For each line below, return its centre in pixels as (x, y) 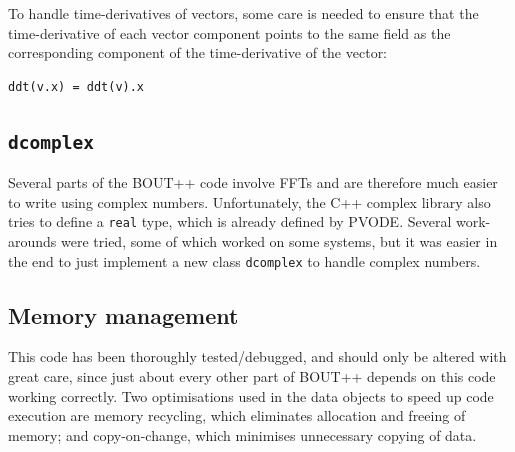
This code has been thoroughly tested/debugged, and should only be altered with (257, 356)
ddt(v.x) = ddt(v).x (76, 86)
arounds (32, 241)
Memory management (123, 314)
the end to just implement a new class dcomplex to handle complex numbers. (244, 260)
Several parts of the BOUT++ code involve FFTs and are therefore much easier (253, 182)
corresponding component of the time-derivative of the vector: (198, 52)
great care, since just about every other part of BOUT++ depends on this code (252, 376)
